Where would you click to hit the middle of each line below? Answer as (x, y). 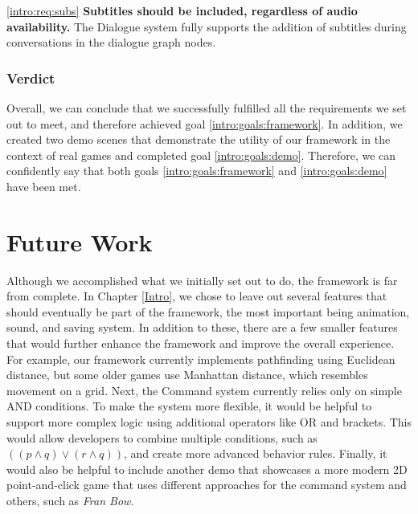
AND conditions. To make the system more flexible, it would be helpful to (189, 406)
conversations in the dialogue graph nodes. (111, 42)
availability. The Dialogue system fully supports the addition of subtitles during (207, 26)
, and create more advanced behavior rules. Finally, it (255, 453)
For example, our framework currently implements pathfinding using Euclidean (201, 359)
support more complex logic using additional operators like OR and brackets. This (209, 422)
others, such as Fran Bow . (70, 500)
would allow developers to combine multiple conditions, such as (162, 437)
